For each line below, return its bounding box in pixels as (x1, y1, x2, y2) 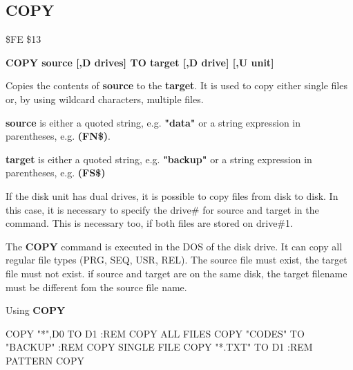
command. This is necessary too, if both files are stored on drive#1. (6, 216, 293, 230)
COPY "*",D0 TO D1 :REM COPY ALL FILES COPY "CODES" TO (6, 326, 305, 340)
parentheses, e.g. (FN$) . (6, 129, 111, 143)
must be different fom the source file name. (6, 279, 187, 294)
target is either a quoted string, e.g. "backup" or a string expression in (6, 151, 312, 166)
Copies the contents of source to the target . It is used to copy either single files (6, 78, 347, 93)
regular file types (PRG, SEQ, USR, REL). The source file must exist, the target (6, 252, 347, 267)
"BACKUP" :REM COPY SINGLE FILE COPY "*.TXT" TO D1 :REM (6, 340, 313, 354)
